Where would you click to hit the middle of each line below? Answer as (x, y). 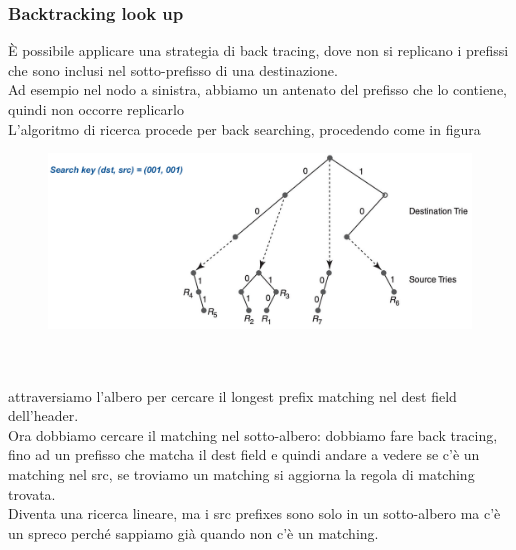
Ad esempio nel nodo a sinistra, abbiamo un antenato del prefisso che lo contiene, (257, 89)
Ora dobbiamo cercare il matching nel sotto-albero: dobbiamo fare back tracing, (253, 434)
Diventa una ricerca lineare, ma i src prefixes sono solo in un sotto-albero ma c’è (254, 513)
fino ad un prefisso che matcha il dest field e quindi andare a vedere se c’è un (244, 454)
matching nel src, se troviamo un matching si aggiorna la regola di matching (241, 473)
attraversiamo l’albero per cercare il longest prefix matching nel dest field (232, 395)
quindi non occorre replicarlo (96, 109)
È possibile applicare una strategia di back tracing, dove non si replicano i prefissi (258, 50)
